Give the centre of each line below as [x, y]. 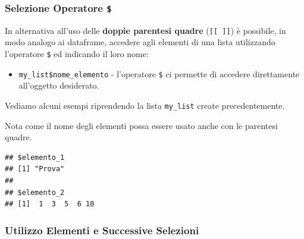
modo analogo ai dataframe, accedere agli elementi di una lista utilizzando [140, 42]
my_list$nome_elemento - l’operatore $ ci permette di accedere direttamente [159, 73]
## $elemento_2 [35, 192]
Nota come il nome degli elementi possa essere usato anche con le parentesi [141, 125]
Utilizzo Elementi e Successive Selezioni [102, 230]
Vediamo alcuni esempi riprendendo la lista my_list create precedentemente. [145, 105]
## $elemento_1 [35, 157]
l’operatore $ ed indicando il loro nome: [77, 54]
